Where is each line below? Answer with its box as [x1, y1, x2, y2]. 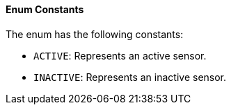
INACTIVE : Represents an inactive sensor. [33, 71, 227, 83]
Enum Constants [6, 3, 84, 15]
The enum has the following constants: [6, 28, 184, 40]
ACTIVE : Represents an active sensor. [33, 49, 207, 62]
